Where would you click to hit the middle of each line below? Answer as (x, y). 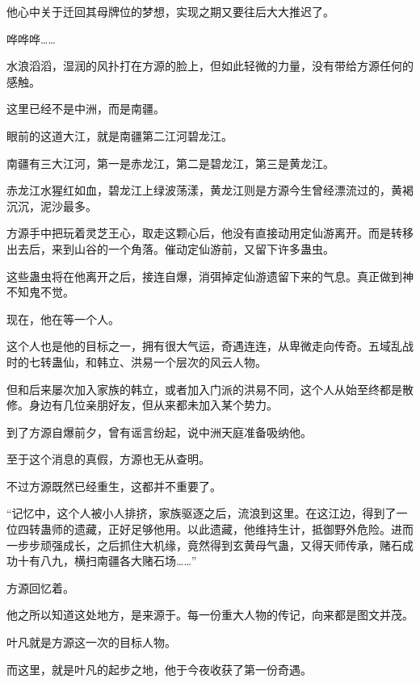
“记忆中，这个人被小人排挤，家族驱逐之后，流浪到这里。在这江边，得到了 (202, 513)
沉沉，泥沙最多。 (52, 205)
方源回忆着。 (40, 587)
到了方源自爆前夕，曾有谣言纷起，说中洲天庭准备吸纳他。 (159, 432)
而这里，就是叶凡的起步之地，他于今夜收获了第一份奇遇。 (159, 669)
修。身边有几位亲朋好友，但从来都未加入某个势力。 (142, 405)
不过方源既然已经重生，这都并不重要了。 (114, 486)
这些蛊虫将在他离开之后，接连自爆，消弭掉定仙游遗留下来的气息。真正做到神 (210, 276)
